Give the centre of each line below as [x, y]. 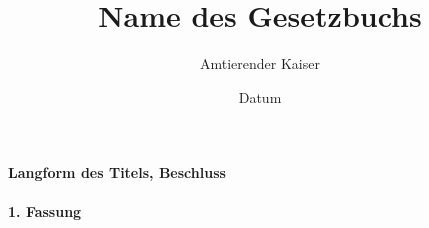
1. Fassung [45, 210]
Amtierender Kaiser [260, 63]
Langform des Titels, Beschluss [117, 172]
